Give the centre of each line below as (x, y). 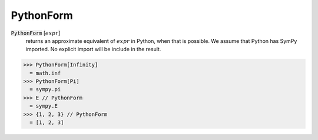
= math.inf (45, 73)
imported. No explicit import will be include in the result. (93, 49)
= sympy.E (44, 106)
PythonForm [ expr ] (36, 33)
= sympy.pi (45, 89)
